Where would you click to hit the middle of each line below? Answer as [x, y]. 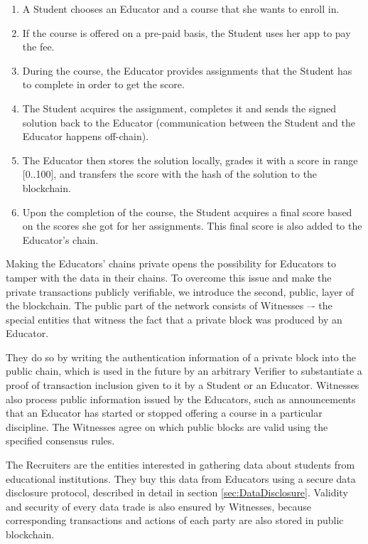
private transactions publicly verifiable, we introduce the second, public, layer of [180, 291]
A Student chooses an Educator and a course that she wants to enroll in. [181, 9]
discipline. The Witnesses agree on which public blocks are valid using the [167, 426]
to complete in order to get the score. [103, 84]
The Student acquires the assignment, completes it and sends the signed [179, 108]
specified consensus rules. [60, 441]
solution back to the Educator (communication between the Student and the [189, 122]
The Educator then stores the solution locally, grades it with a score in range [190, 160]
